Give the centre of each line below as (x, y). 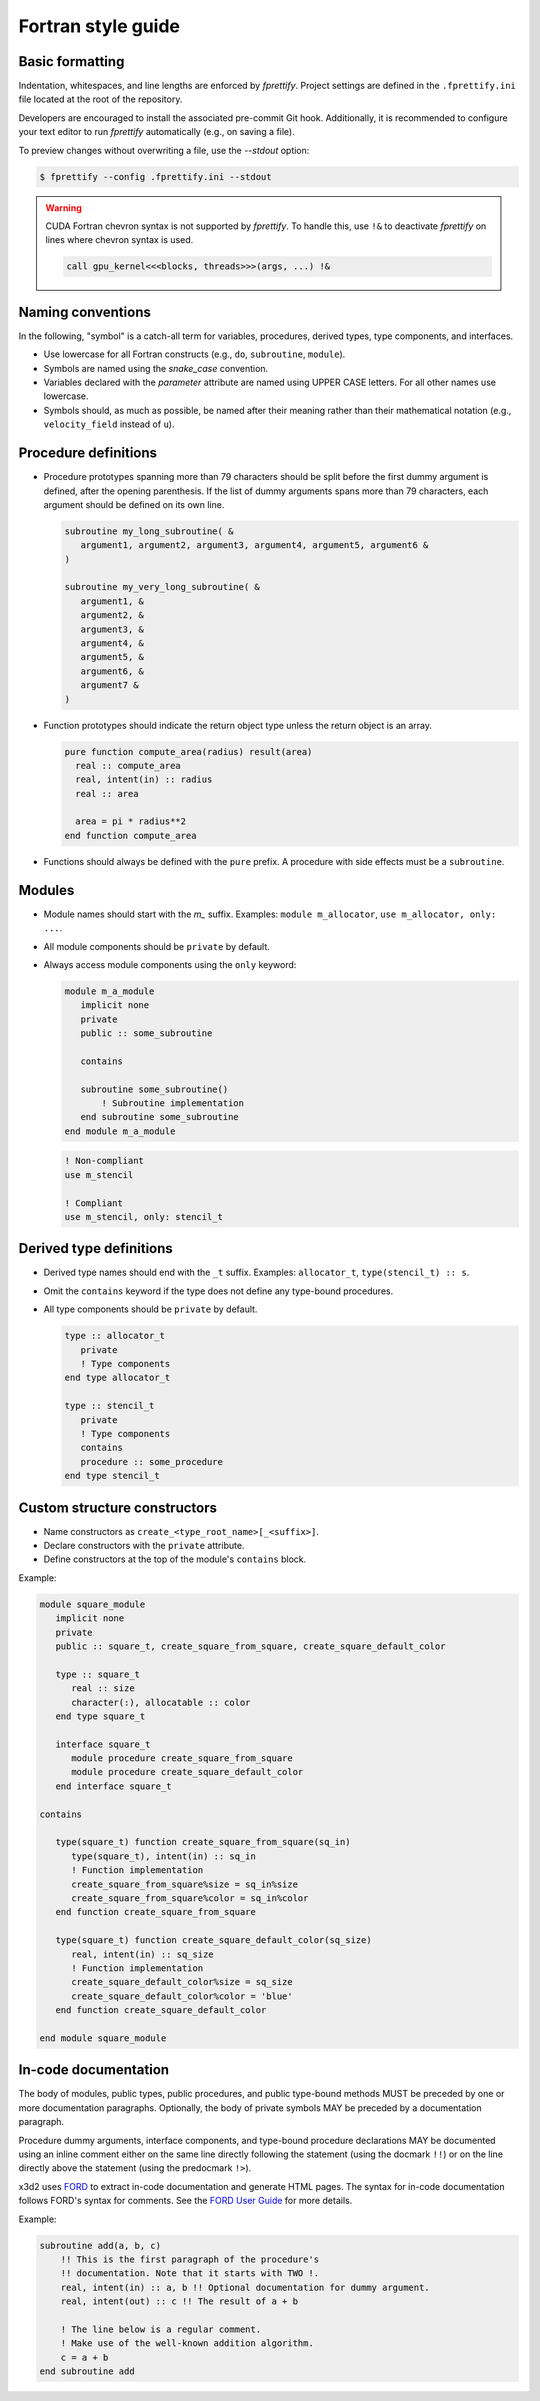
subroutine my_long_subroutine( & (149, 531)
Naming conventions (85, 311)
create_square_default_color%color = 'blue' (182, 1996)
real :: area (107, 793)
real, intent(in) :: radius (144, 779)
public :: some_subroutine (146, 1033)
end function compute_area (130, 835)
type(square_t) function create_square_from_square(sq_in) (203, 1842)
